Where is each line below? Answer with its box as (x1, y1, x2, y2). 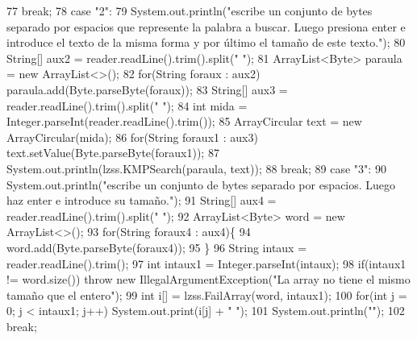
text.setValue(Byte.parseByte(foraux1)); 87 (6, 144, 219, 161)
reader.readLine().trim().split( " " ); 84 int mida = (6, 97, 248, 114)
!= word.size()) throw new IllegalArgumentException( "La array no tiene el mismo (6, 271, 411, 288)
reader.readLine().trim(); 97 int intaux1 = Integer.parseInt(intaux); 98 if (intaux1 (6, 255, 407, 272)
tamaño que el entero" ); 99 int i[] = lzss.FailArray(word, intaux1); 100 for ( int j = (6, 286, 407, 303)
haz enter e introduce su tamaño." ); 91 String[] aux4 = (6, 192, 277, 209)
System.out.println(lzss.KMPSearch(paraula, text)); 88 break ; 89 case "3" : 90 (6, 160, 386, 176)
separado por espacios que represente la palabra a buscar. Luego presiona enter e (6, 18, 406, 35)
